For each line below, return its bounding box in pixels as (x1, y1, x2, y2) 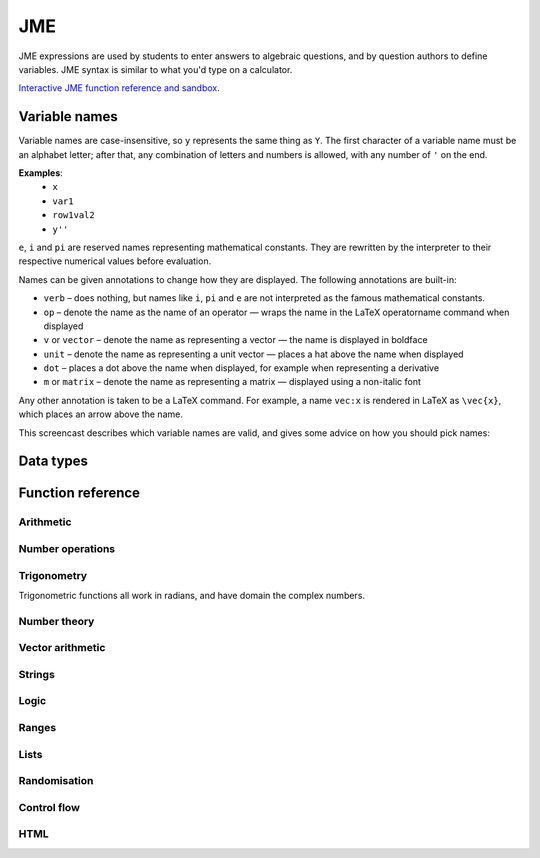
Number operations (18, 542, 116, 556)
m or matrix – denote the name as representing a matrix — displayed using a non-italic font (43, 376, 422, 388)
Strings (18, 667, 55, 681)
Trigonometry (18, 568, 88, 582)
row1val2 (52, 210, 95, 221)
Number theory (18, 614, 95, 628)
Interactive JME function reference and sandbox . (18, 82, 220, 94)
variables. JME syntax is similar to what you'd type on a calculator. (18, 63, 293, 75)
